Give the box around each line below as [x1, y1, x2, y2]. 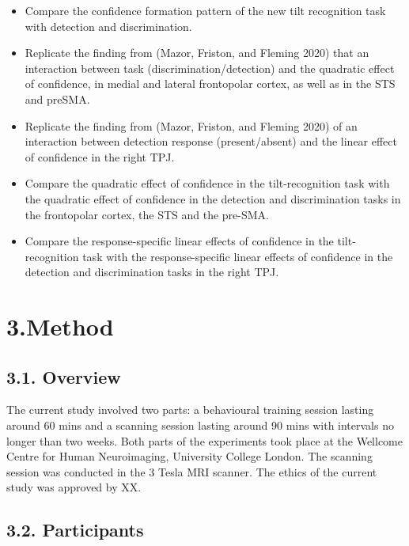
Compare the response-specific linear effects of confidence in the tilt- [25, 233, 356, 249]
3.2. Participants [6, 518, 144, 542]
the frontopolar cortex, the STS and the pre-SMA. [25, 206, 269, 222]
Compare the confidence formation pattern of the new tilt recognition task [25, 2, 386, 18]
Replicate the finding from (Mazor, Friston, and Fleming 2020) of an [25, 117, 358, 134]
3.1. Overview [6, 364, 121, 389]
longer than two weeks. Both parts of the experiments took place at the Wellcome [6, 432, 403, 449]
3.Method [6, 310, 114, 343]
